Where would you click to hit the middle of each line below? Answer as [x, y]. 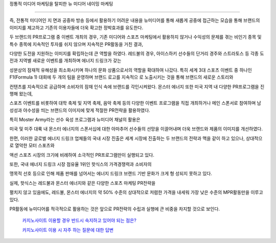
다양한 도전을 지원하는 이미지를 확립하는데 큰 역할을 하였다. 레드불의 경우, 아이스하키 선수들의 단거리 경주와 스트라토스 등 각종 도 [137, 53]
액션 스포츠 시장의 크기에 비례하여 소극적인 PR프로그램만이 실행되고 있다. [82, 155]
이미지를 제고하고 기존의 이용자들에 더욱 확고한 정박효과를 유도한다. [76, 28]
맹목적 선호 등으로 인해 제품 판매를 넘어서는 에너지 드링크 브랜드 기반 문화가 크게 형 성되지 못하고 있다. [111, 174]
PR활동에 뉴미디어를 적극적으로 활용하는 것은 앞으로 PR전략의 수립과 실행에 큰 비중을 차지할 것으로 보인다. [114, 209]
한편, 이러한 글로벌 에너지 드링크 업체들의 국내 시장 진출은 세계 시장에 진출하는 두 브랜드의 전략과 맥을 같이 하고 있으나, [127, 138]
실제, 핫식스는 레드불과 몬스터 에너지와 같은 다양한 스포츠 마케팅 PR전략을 [83, 183]
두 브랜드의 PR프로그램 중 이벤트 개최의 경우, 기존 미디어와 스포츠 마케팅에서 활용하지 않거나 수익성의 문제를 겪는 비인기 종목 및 [135, 37]
